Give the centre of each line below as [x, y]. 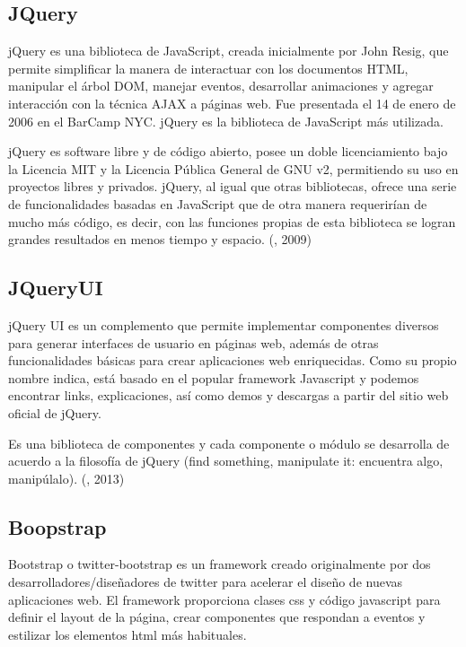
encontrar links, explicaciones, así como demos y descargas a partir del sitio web [229, 395]
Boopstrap [57, 526]
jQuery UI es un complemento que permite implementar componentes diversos [224, 324]
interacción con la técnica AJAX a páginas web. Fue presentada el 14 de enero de [232, 103]
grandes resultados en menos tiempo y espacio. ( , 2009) [160, 239]
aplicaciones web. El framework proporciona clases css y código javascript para [224, 599]
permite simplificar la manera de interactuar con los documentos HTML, [208, 68]
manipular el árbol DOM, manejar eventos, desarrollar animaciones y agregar [221, 86]
